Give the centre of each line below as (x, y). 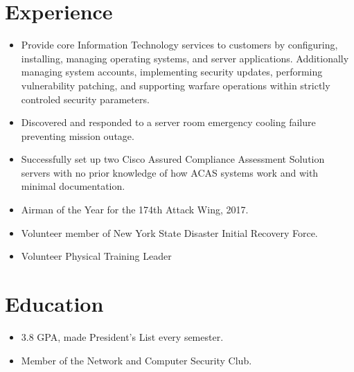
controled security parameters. (85, 99)
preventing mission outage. (78, 135)
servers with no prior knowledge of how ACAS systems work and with (170, 172)
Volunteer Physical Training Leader (96, 256)
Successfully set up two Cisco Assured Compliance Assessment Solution (173, 159)
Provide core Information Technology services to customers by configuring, (179, 45)
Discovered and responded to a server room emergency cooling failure (168, 122)
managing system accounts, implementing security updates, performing (172, 72)
